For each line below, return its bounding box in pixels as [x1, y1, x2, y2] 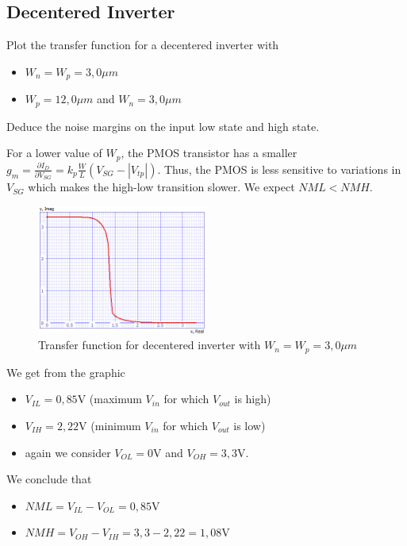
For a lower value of [6, 144, 102, 161]
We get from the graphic [6, 363, 125, 380]
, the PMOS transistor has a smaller [121, 144, 298, 161]
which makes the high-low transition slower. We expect [28, 179, 295, 195]
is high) [234, 390, 271, 407]
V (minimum [79, 417, 141, 434]
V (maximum [77, 390, 142, 407]
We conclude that [6, 471, 92, 487]
